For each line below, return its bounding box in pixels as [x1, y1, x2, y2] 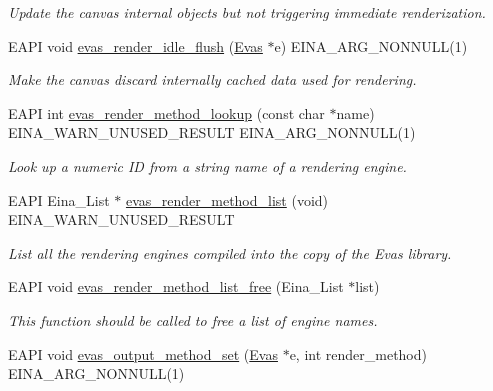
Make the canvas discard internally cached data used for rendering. [8, 69, 417, 90]
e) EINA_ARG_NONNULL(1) [274, 35, 468, 56]
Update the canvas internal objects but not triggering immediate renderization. [8, 2, 486, 22]
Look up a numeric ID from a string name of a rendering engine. [8, 155, 407, 176]
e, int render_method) [289, 343, 427, 364]
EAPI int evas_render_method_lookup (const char [8, 102, 325, 123]
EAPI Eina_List [8, 189, 110, 210]
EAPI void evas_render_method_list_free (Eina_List [8, 276, 344, 297]
